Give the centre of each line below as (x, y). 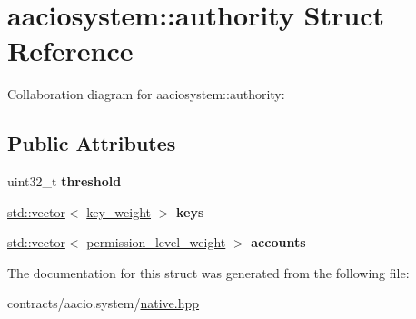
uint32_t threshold (64, 181)
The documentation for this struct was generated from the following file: (208, 272)
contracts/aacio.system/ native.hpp (104, 303)
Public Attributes (92, 143)
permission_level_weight (156, 242)
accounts (278, 242)
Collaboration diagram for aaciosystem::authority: (146, 94)
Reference (70, 50)
